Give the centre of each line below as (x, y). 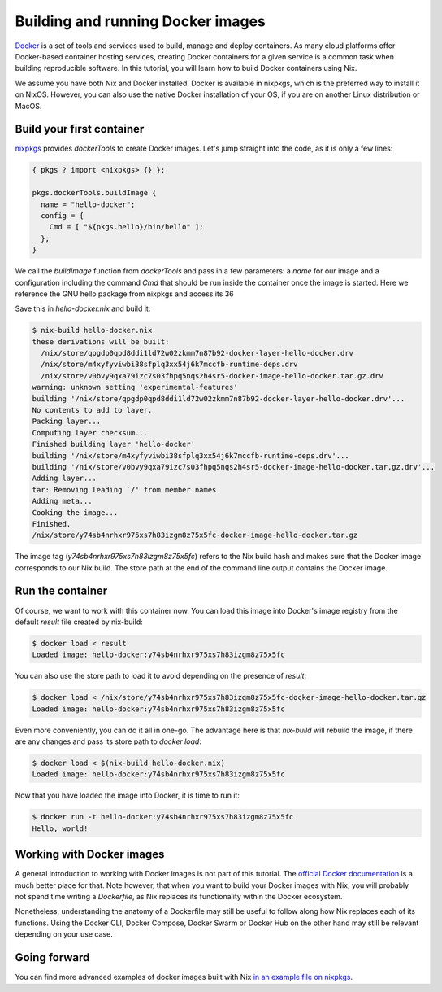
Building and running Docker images (140, 21)
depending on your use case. (64, 934)
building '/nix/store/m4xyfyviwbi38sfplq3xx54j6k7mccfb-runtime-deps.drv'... (191, 455)
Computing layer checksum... (90, 433)
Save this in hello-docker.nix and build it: (83, 308)
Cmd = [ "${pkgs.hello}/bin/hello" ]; (126, 227)
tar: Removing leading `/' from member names (124, 489)
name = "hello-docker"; (88, 204)
